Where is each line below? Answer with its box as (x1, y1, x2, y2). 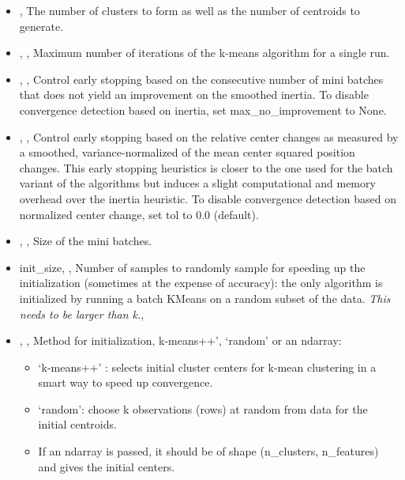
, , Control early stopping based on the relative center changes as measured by (19, 128, 399, 145)
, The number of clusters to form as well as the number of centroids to (19, 2, 360, 18)
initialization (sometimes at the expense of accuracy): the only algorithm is (19, 274, 383, 291)
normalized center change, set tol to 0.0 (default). (19, 206, 259, 222)
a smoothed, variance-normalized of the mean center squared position (19, 144, 355, 161)
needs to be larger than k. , (19, 305, 144, 322)
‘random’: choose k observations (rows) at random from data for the (38, 400, 368, 417)
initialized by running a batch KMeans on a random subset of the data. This (19, 289, 391, 306)
